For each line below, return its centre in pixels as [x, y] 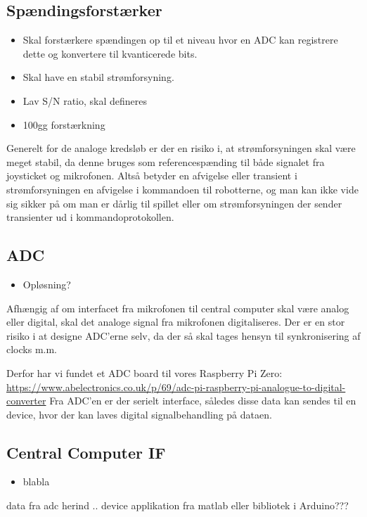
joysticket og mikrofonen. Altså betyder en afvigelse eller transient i [152, 175]
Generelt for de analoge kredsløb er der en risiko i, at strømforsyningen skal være [181, 148]
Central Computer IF [86, 452]
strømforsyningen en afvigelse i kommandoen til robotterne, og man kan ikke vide [182, 189]
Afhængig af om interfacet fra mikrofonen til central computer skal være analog [178, 308]
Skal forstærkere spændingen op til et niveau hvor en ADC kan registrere [180, 40]
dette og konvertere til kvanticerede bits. [110, 53]
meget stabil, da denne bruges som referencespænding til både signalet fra [166, 161]
